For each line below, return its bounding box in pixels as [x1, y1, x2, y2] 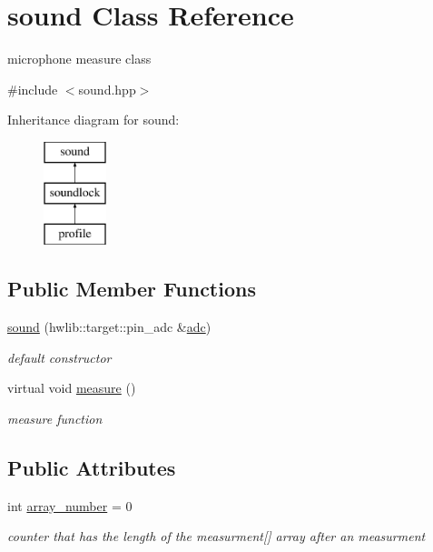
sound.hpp [78, 79, 136, 98]
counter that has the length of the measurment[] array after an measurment [7, 527, 426, 546]
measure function [7, 408, 103, 427]
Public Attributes [7, 453, 176, 481]
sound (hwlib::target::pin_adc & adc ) [7, 317, 212, 336]
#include [7, 79, 58, 98]
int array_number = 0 [7, 496, 133, 515]
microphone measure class [7, 49, 152, 68]
